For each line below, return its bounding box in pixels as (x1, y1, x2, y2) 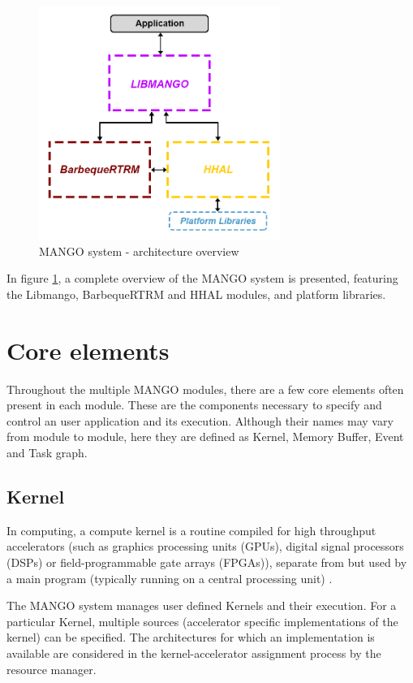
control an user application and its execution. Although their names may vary (6, 412, 394, 429)
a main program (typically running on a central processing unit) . (6, 569, 333, 586)
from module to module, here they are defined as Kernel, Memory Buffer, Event (6, 428, 404, 445)
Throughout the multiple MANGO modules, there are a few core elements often (6, 380, 404, 397)
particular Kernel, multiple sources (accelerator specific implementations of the (6, 612, 398, 629)
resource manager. (6, 660, 97, 677)
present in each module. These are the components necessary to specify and (6, 396, 382, 413)
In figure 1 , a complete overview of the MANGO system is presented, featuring (6, 270, 398, 287)
